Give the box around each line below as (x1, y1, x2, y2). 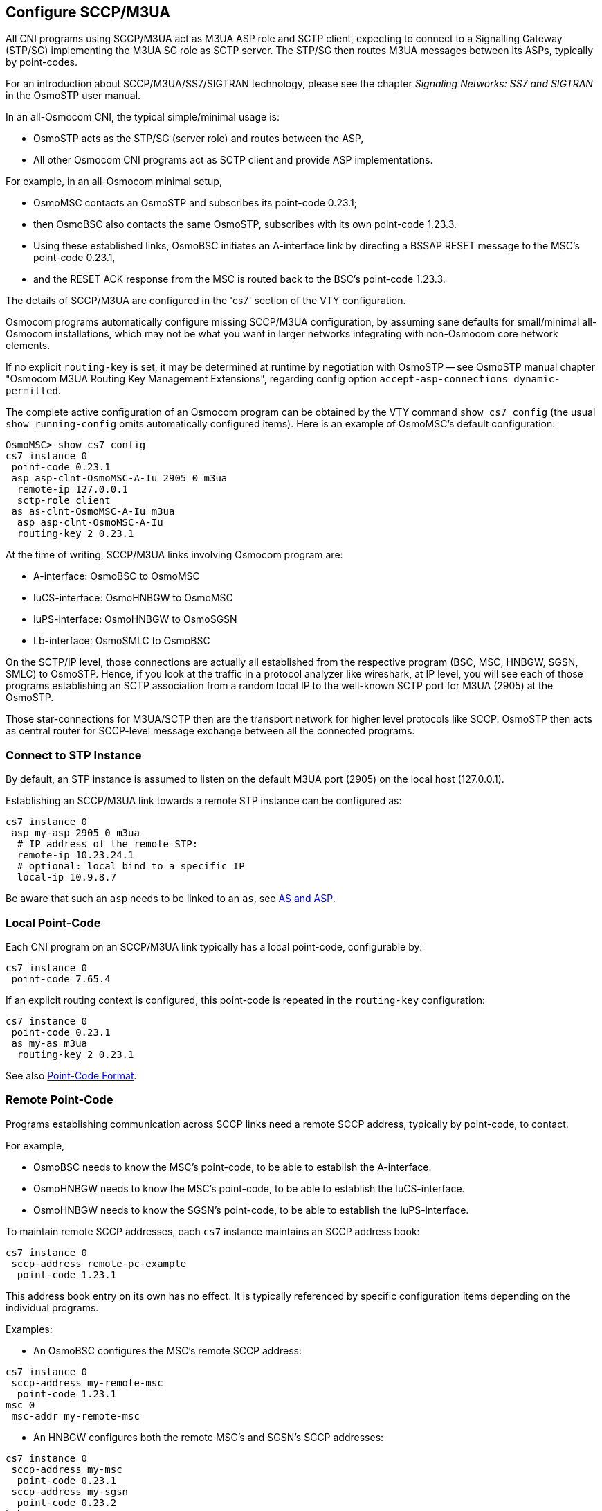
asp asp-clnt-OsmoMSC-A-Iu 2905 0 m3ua (11, 472, 228, 484)
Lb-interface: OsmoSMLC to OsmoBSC (33, 635, 210, 647)
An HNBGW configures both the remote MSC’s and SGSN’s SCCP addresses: (33, 1431, 384, 1443)
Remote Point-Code (6, 1093, 113, 1107)
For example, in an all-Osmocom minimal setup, (6, 175, 222, 188)
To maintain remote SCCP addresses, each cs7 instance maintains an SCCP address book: (6, 1225, 420, 1237)
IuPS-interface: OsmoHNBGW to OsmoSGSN (33, 613, 237, 626)
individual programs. (6, 1301, 99, 1314)
